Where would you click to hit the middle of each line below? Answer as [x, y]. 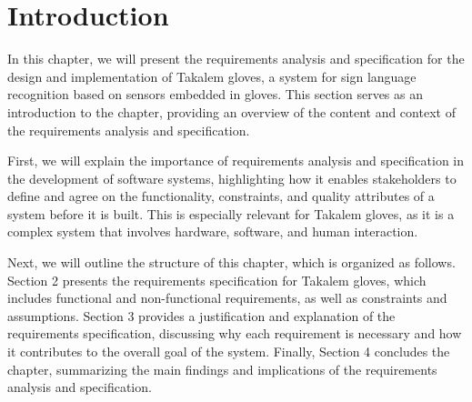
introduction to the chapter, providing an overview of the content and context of [231, 111]
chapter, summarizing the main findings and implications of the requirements [222, 369]
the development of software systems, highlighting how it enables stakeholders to [232, 178]
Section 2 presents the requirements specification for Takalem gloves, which [217, 280]
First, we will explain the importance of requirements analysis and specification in [236, 161]
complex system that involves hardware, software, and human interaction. [213, 231]
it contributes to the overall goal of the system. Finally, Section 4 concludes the [229, 352]
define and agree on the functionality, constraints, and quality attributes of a [221, 196]
